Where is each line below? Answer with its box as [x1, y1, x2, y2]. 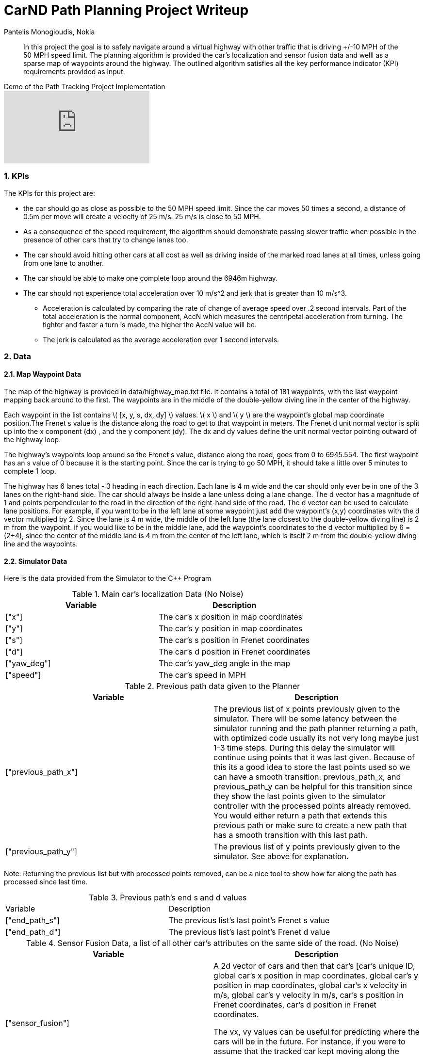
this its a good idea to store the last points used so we [213, 762, 410, 772]
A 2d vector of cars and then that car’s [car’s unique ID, [213, 961, 415, 971]
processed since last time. [4, 878, 88, 886]
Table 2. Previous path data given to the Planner [125, 681, 300, 691]
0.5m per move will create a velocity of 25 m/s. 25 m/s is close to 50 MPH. [23, 212, 261, 221]
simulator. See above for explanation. [213, 851, 349, 862]
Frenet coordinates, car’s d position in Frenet [213, 1000, 376, 1010]
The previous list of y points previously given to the [213, 842, 400, 852]
